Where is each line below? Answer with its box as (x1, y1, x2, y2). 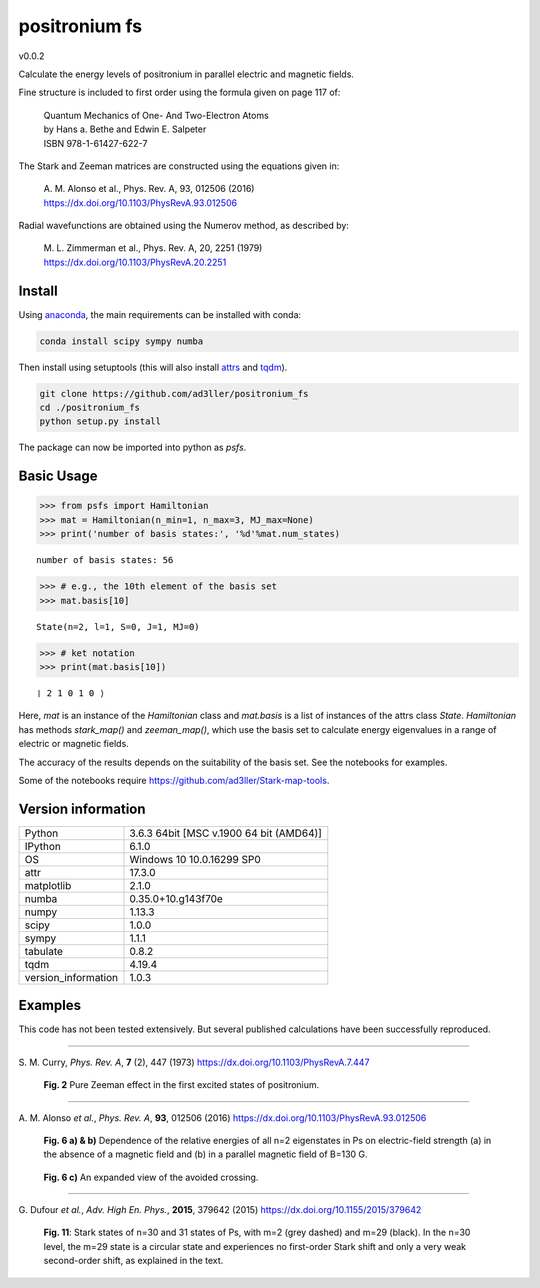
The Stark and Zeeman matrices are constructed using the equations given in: (18, 160, 340, 172)
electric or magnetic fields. (18, 738, 129, 750)
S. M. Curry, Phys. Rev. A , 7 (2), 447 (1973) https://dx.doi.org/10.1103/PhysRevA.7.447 (18, 1056, 370, 1068)
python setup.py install (39, 416, 162, 427)
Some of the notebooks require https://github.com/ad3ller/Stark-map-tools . (18, 774, 330, 786)
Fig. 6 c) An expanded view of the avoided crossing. (43, 1171, 259, 1183)
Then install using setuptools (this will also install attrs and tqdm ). (18, 361, 288, 373)
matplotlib (24, 878, 72, 892)
